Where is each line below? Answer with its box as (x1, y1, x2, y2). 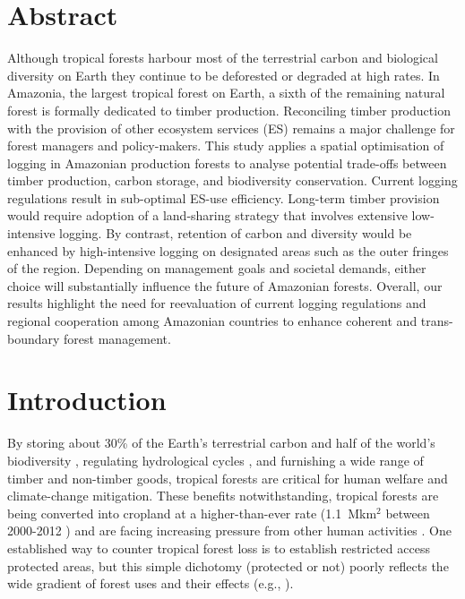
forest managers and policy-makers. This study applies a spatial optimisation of (7, 136, 444, 155)
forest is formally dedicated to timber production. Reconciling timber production (7, 100, 451, 119)
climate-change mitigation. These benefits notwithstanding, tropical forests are (7, 486, 439, 505)
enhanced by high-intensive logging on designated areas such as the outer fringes (7, 241, 449, 260)
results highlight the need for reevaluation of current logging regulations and (7, 294, 426, 312)
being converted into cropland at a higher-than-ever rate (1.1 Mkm (7, 503, 377, 522)
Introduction (7, 381, 167, 418)
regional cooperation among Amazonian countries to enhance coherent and (7, 312, 418, 330)
